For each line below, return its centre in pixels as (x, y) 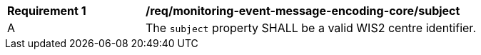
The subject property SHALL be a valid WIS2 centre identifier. (311, 28)
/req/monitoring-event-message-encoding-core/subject (303, 11)
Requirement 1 (47, 11)
